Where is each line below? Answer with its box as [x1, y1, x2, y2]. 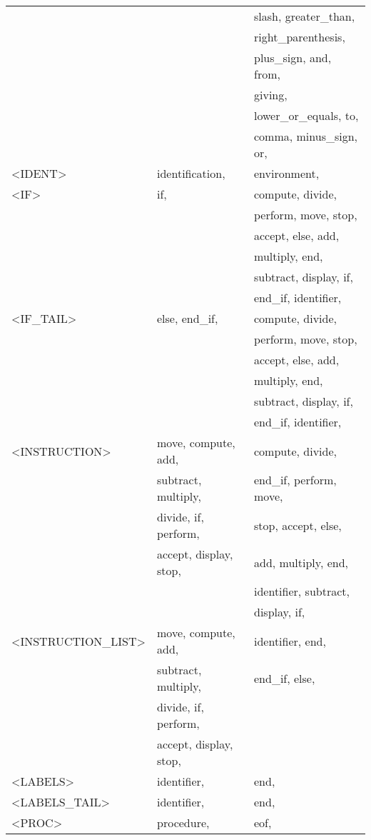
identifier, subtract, [254, 583, 350, 599]
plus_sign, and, [254, 49, 332, 66]
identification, [157, 165, 225, 181]
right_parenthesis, [254, 29, 345, 45]
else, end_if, [157, 310, 218, 326]
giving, [254, 86, 288, 103]
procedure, [157, 814, 210, 831]
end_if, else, [254, 669, 315, 686]
